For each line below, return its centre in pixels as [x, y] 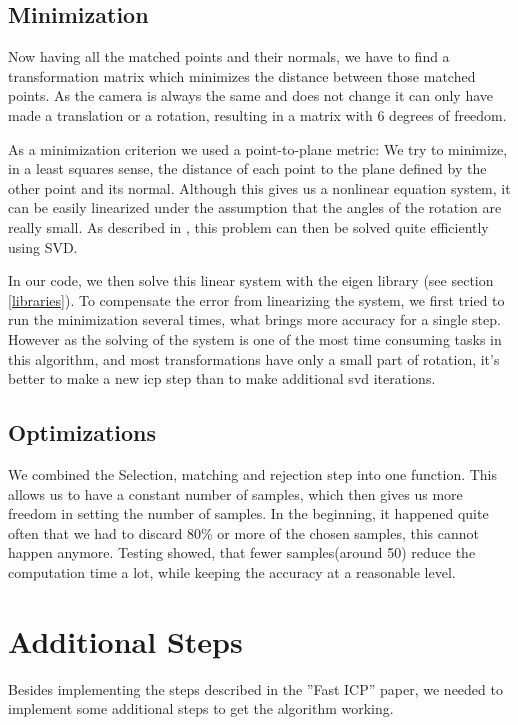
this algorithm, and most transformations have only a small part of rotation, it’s [254, 358]
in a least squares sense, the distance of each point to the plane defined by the [247, 168]
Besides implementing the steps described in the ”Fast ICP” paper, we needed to [255, 688]
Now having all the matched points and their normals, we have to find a [229, 56]
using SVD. [43, 246]
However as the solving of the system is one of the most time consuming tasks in [255, 338]
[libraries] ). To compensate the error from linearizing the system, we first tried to [256, 299]
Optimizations [82, 432]
